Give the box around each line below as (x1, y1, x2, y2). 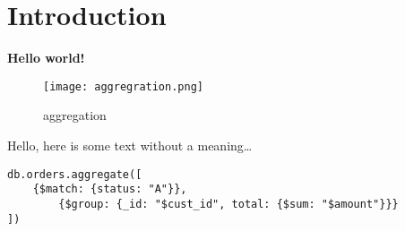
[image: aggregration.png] (43, 80, 203, 93)
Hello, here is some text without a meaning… (7, 135, 253, 154)
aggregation (43, 106, 107, 124)
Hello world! (7, 48, 85, 67)
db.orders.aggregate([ (7, 167, 142, 181)
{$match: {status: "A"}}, (32, 183, 187, 196)
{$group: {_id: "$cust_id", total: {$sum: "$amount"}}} (58, 197, 399, 210)
